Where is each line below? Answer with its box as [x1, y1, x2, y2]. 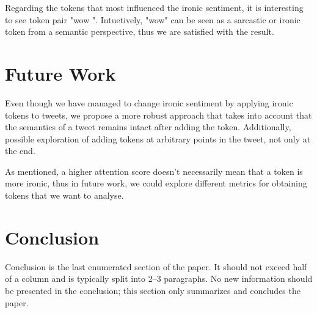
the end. [5, 144, 35, 157]
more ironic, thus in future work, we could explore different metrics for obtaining [5, 177, 307, 190]
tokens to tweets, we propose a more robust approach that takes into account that [5, 108, 312, 121]
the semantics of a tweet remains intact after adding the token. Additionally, [5, 120, 291, 133]
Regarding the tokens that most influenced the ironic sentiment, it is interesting [5, 1, 304, 13]
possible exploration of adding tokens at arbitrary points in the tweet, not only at [5, 132, 311, 145]
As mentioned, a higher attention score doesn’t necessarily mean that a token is [5, 164, 303, 177]
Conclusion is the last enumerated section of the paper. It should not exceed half [5, 260, 307, 273]
